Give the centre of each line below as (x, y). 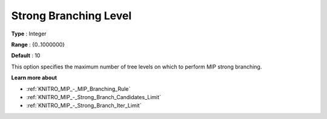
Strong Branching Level (71, 16)
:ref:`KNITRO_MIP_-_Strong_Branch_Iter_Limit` (84, 106)
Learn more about (34, 78)
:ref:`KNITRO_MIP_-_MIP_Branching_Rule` (78, 89)
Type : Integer (29, 34)
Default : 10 (26, 56)
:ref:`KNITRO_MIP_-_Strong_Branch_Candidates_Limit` (94, 97)
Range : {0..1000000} (38, 44)
